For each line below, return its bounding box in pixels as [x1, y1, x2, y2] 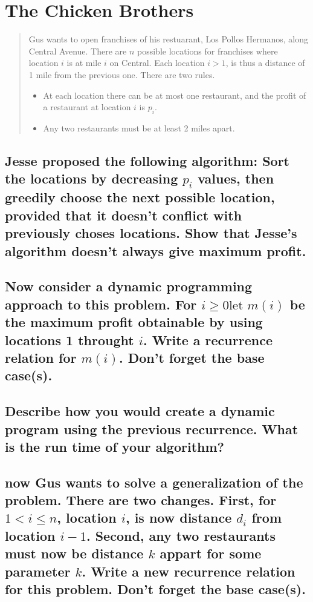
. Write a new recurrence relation [82, 561, 295, 580]
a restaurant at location [43, 101, 131, 113]
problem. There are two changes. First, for [5, 491, 277, 509]
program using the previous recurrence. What [5, 419, 298, 438]
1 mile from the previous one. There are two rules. [28, 68, 215, 81]
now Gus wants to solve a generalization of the [5, 472, 303, 491]
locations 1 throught [5, 330, 134, 349]
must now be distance [5, 544, 144, 563]
